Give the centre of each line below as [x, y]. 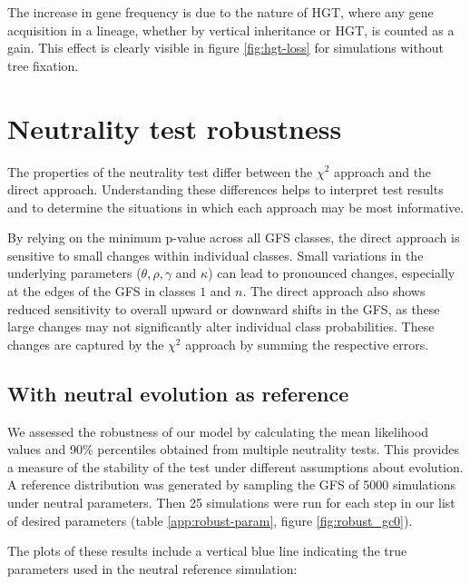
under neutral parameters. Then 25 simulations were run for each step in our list [231, 503]
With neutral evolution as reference [178, 393]
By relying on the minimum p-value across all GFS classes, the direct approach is [234, 238]
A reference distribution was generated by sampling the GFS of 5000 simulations [231, 485]
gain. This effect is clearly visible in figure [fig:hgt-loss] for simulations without [225, 48]
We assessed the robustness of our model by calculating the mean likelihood [218, 431]
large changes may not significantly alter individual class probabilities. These [221, 327]
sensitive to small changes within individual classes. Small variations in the [215, 255]
